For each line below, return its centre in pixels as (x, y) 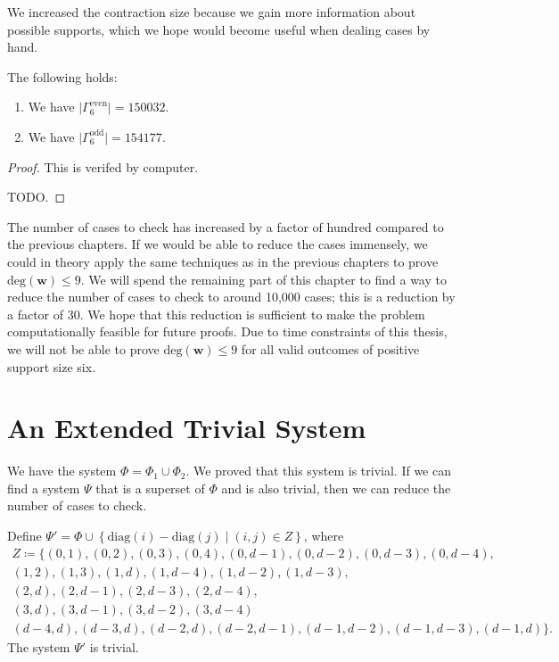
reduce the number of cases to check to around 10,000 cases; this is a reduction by (231, 297)
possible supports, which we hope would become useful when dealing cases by (219, 29)
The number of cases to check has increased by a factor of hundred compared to (226, 226)
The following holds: (62, 76)
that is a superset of (150, 488)
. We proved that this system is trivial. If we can (319, 471)
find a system (44, 488)
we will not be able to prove (83, 348)
